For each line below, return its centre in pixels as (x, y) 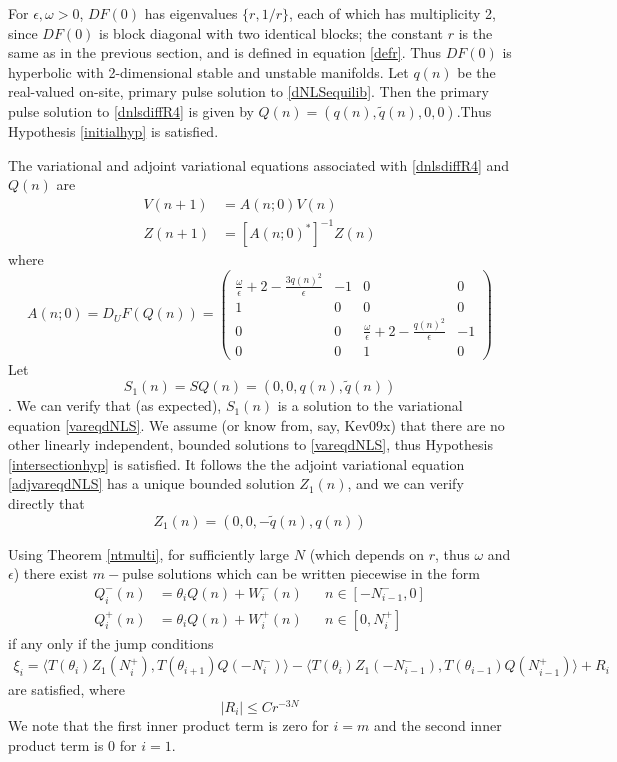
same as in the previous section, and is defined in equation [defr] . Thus (225, 52)
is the (475, 32)
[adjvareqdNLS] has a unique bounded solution (151, 483)
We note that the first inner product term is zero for (168, 725)
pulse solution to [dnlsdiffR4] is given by (131, 110)
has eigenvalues (191, 13)
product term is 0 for (72, 744)
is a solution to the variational (370, 405)
